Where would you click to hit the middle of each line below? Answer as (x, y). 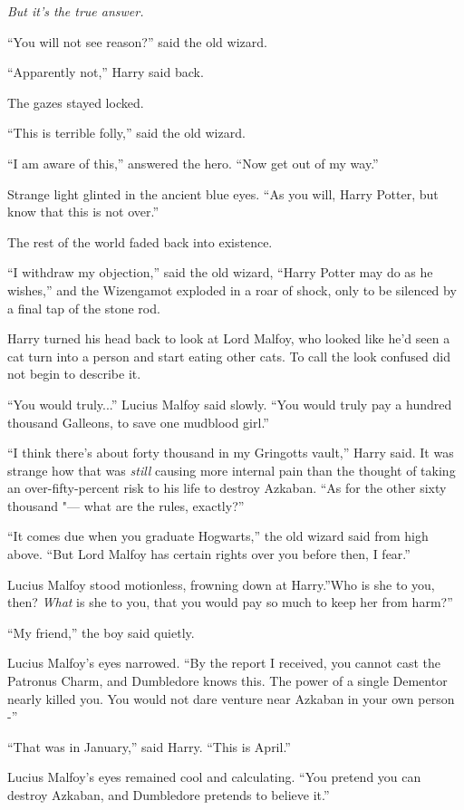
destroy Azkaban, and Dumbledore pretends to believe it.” (169, 795)
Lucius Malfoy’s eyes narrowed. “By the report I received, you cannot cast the (224, 663)
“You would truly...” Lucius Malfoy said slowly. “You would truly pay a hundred (230, 404)
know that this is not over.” (83, 212)
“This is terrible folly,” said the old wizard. (126, 133)
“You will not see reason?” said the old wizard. (137, 41)
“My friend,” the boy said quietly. (101, 632)
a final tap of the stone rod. (84, 308)
